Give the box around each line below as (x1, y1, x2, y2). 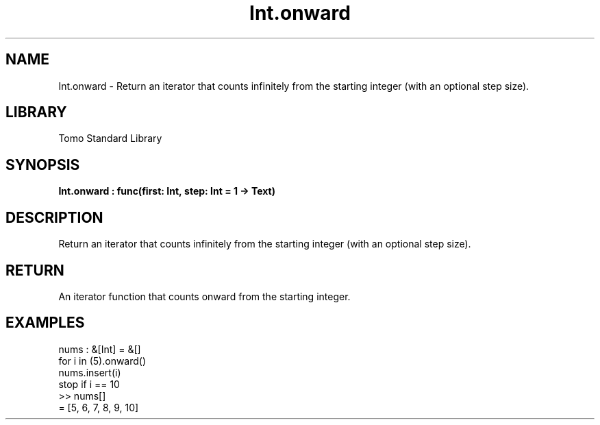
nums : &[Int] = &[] (58, 343, 141, 355)
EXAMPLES (5, 314, 85, 332)
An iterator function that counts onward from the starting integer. (58, 290, 351, 302)
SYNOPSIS (5, 156, 80, 173)
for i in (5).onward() (58, 354, 147, 367)
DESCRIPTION (5, 208, 103, 226)
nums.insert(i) (58, 366, 121, 378)
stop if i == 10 (58, 378, 120, 390)
